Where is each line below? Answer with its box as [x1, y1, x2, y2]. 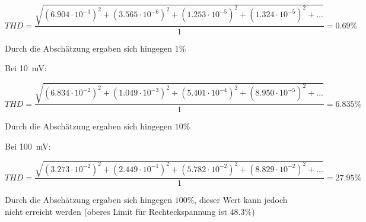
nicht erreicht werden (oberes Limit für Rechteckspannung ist [5, 205, 227, 217]
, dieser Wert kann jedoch [194, 194, 288, 206]
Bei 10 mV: [5, 62, 47, 74]
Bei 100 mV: [5, 139, 51, 152]
